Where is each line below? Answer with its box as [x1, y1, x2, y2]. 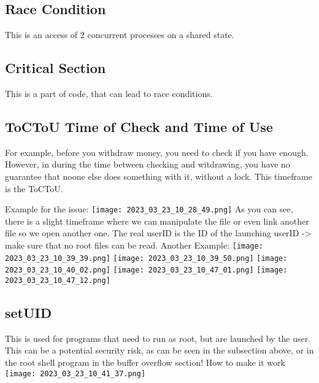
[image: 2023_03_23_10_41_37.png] [5, 369, 146, 378]
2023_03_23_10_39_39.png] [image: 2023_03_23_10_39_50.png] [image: [5, 253, 288, 263]
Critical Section [5, 58, 106, 77]
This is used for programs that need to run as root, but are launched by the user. [5, 331, 311, 344]
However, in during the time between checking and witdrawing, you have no [5, 158, 290, 171]
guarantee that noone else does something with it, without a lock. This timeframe [5, 169, 312, 182]
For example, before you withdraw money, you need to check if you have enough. [5, 145, 309, 158]
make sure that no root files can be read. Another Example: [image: [5, 239, 263, 252]
